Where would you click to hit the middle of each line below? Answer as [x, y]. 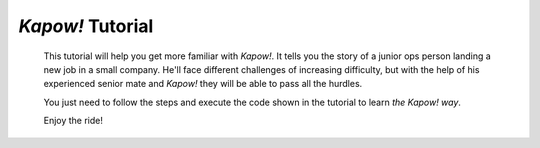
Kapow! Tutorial [86, 26]
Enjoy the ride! [73, 121]
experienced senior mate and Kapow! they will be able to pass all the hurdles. [203, 84]
